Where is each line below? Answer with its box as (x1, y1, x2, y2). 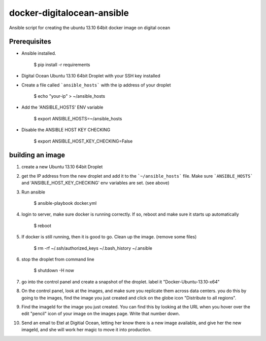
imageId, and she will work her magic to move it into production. (21, 327, 152, 333)
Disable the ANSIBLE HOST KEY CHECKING (21, 127, 110, 133)
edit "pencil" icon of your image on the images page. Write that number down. (21, 311, 180, 317)
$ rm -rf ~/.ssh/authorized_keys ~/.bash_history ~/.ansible (33, 245, 153, 251)
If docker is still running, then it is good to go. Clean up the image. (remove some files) (21, 234, 197, 240)
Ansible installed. (21, 50, 56, 56)
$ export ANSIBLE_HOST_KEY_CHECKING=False (33, 138, 133, 144)
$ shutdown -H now (33, 267, 74, 273)
